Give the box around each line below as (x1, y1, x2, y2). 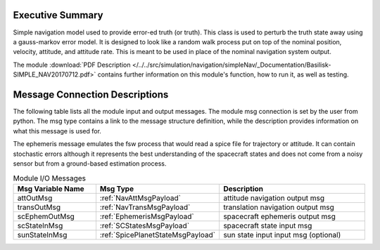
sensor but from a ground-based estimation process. (13, 159, 167, 168)
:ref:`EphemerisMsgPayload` (99, 211, 194, 221)
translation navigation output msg (222, 202, 334, 212)
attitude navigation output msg (222, 193, 325, 203)
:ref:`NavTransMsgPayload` (99, 202, 191, 212)
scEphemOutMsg (17, 211, 75, 221)
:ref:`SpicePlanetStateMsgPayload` (99, 230, 216, 239)
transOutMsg (17, 202, 61, 212)
